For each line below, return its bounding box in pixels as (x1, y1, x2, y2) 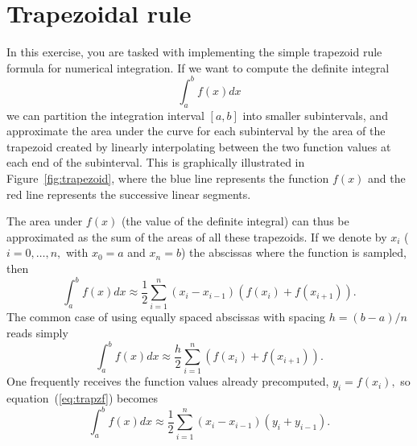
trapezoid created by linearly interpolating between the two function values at (6, 138, 391, 155)
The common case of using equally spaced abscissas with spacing (6, 308, 326, 325)
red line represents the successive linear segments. (6, 185, 251, 202)
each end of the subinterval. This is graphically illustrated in (6, 154, 305, 171)
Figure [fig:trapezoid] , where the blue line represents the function (6, 169, 329, 186)
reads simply (6, 324, 68, 341)
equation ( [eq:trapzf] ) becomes (6, 390, 158, 407)
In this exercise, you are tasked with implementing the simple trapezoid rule (6, 43, 382, 60)
